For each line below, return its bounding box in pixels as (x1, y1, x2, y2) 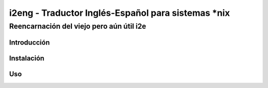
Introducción (9, 38, 50, 46)
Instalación (9, 54, 45, 62)
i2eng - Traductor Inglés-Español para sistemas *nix (9, 7, 230, 18)
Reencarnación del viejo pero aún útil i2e (9, 22, 146, 31)
